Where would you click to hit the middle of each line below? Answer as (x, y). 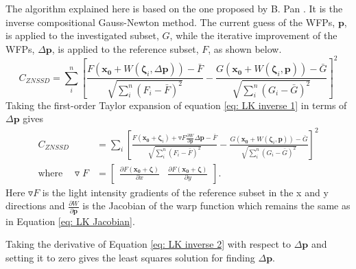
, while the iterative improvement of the (253, 35)
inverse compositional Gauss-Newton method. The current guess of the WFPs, (170, 22)
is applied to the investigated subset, (82, 35)
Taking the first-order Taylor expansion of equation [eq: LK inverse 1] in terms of (176, 105)
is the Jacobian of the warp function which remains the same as (216, 206)
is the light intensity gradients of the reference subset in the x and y (185, 192)
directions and (35, 206)
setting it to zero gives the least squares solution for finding (130, 257)
